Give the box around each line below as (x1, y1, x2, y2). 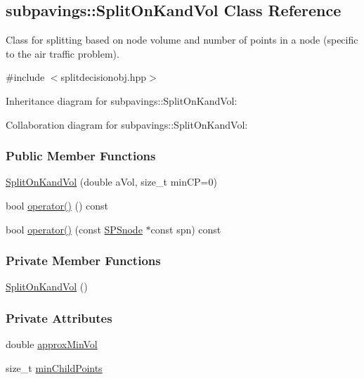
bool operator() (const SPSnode (6, 221, 143, 236)
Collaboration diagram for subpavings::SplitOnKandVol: (6, 117, 248, 131)
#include (6, 70, 45, 84)
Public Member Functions (6, 147, 156, 165)
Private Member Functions (6, 252, 161, 269)
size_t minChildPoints (6, 360, 103, 375)
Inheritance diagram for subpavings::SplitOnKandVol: (6, 93, 238, 108)
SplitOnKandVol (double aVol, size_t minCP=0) (6, 174, 217, 189)
